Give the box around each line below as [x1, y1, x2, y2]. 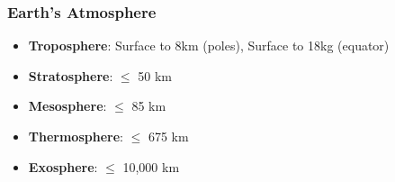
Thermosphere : [28, 127, 123, 145]
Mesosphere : [28, 96, 107, 115]
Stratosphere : [28, 66, 113, 85]
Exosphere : [28, 157, 98, 176]
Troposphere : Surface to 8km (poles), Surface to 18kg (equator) [28, 36, 390, 55]
